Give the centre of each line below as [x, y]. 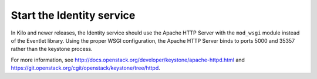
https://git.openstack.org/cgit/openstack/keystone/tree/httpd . [86, 68]
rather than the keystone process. [52, 49]
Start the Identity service [73, 15]
